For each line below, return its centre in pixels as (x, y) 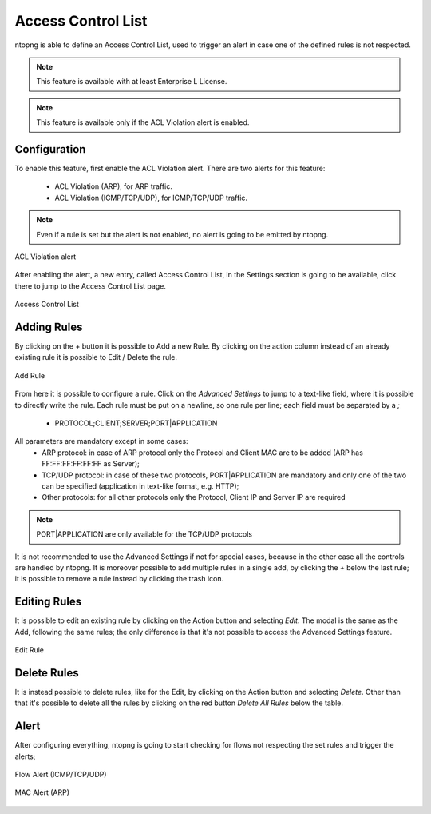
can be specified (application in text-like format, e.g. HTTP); (140, 486)
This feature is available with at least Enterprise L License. (132, 82)
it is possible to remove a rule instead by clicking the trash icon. (119, 579)
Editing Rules (48, 602)
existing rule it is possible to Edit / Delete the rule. (96, 357)
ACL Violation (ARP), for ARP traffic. (114, 186)
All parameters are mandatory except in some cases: (101, 441)
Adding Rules (49, 327)
